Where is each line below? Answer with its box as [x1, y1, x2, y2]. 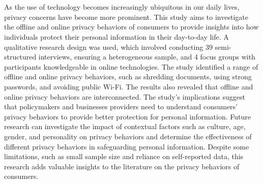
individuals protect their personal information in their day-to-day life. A [4, 31, 229, 42]
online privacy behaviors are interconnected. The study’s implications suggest [4, 91, 245, 102]
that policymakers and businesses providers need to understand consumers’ [4, 101, 238, 112]
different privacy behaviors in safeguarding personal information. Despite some [4, 141, 249, 151]
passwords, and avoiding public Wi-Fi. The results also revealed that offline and [4, 81, 253, 91]
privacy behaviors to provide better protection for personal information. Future [4, 111, 251, 121]
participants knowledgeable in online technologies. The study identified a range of [4, 61, 258, 72]
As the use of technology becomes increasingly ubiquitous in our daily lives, [4, 2, 240, 12]
